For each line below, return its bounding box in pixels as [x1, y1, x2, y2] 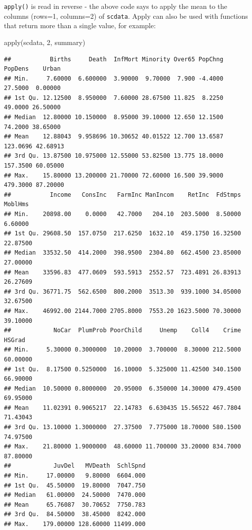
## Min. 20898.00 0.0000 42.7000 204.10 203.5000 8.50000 [4, 211, 241, 218]
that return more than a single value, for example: [4, 20, 156, 31]
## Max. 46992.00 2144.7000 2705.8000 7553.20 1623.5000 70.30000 [4, 307, 241, 314]
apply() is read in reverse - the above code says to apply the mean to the [4, 1, 227, 11]
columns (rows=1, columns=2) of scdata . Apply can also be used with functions [4, 10, 248, 21]
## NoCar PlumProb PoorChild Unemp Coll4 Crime [4, 327, 241, 334]
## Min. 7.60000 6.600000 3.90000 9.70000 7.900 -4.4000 [4, 75, 223, 82]
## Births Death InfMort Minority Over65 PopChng [4, 55, 223, 63]
